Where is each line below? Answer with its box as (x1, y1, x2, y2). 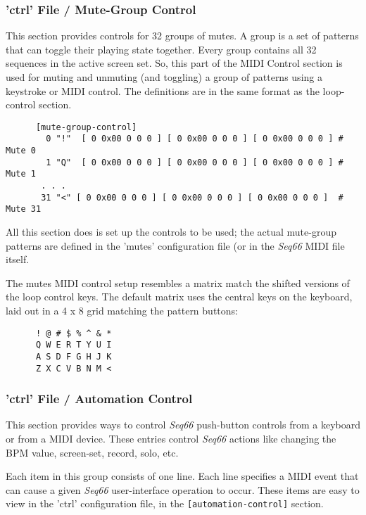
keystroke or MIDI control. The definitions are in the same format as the (6, 83, 320, 98)
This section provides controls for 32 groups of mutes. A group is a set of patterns (6, 28, 359, 43)
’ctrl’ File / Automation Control (6, 390, 193, 407)
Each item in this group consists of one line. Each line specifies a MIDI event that (6, 469, 359, 483)
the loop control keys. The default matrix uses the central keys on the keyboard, (6, 289, 353, 304)
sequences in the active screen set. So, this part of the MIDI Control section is (6, 56, 343, 70)
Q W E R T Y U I (35, 340, 112, 350)
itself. (6, 252, 30, 267)
